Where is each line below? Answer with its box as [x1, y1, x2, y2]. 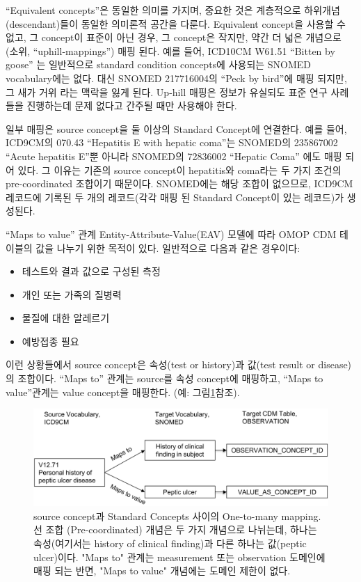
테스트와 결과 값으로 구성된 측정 [22, 264, 161, 278]
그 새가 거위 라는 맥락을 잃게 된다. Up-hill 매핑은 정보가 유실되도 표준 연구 [6, 84, 328, 99]
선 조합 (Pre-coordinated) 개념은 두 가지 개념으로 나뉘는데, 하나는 [33, 522, 317, 537]
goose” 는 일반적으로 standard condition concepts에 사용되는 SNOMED [6, 57, 312, 72]
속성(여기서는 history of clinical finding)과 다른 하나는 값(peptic [33, 535, 307, 550]
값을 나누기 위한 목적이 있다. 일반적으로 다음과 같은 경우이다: [35, 240, 300, 255]
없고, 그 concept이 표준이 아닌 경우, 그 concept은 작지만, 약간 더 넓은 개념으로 [6, 30, 342, 45]
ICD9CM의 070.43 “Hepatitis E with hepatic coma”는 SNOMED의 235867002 [6, 135, 338, 150]
